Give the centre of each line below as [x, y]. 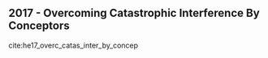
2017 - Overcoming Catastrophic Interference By [134, 13]
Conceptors [39, 26]
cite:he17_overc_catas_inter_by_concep [73, 45]
